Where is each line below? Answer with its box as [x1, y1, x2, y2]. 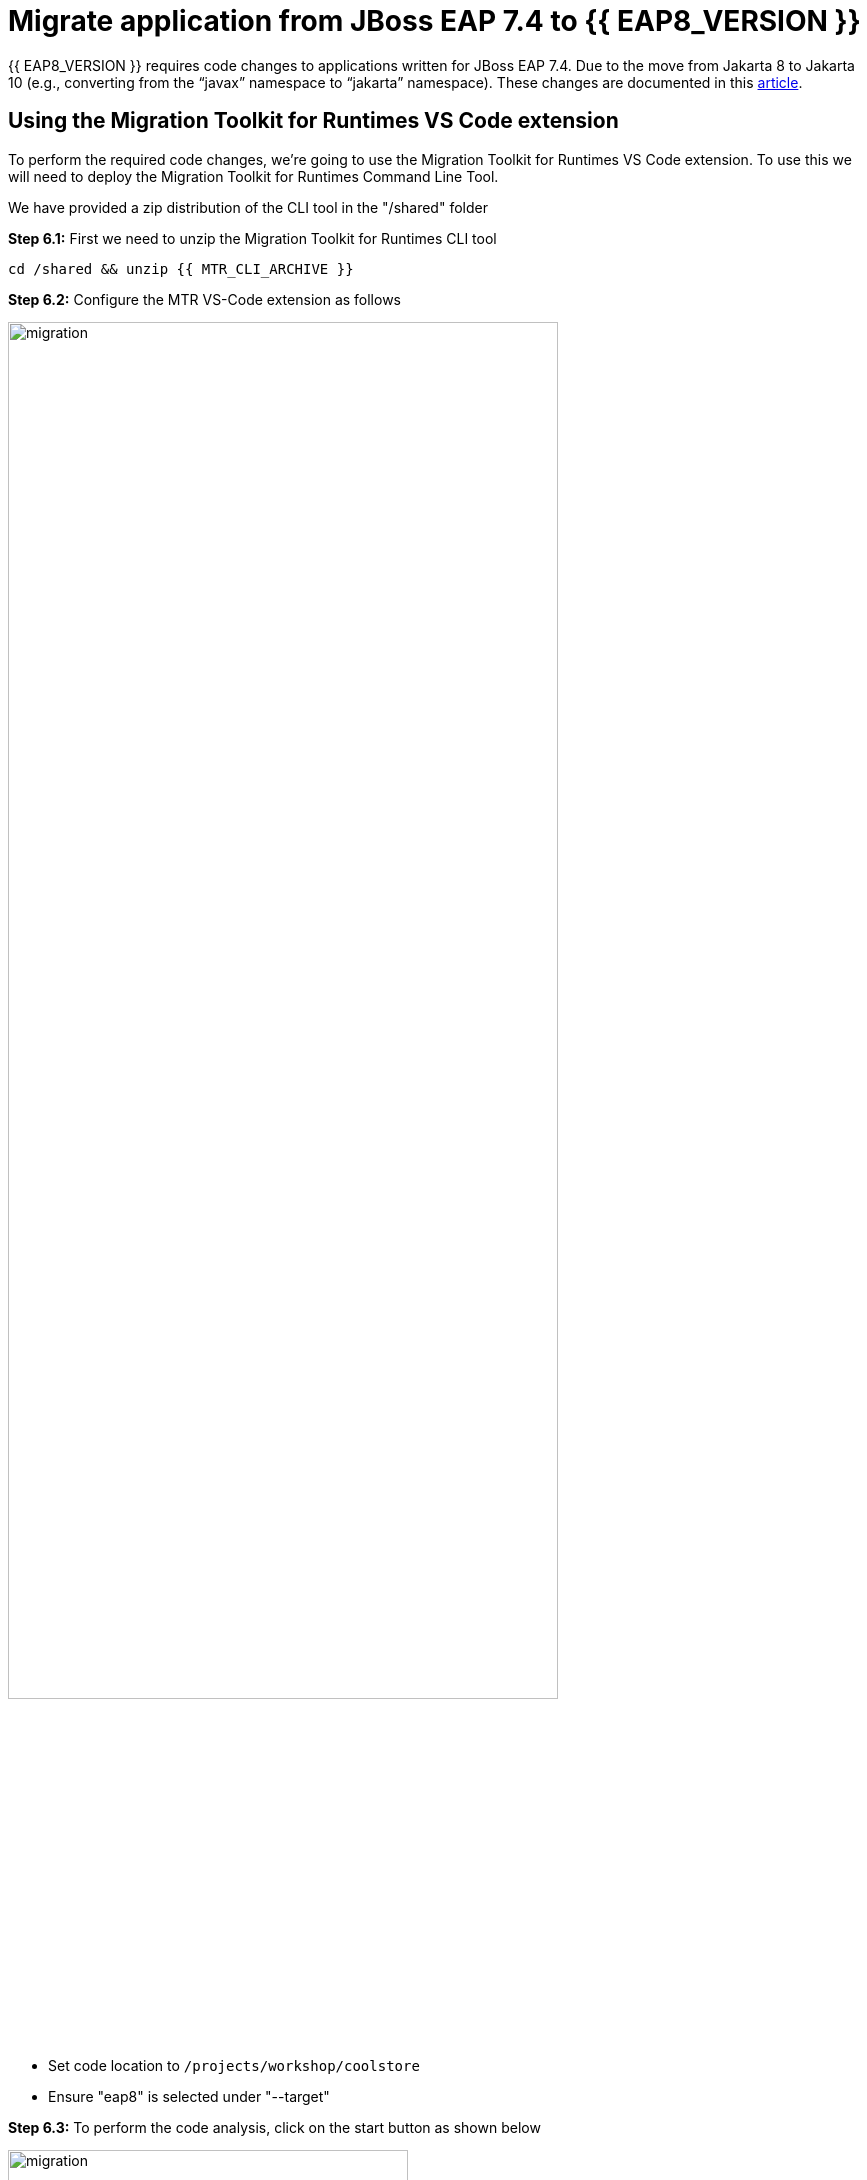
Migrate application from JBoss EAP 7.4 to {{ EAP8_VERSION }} [8, 4, 861, 38]
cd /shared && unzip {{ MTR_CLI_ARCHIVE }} [8, 260, 354, 277]
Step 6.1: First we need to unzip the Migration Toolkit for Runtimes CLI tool [8, 229, 497, 247]
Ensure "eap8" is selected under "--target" [48, 2088, 330, 2106]
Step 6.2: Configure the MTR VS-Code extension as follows [8, 290, 401, 308]
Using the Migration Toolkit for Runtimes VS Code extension [8, 108, 619, 134]
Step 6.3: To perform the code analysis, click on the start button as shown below [8, 2119, 541, 2137]
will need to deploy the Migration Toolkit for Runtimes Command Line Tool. [8, 167, 499, 185]
